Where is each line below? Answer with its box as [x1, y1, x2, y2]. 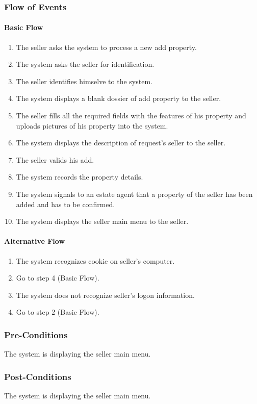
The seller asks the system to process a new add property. [16, 41, 197, 52]
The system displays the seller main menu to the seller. [16, 216, 189, 226]
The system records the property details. [16, 171, 143, 182]
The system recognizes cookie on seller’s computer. [16, 255, 175, 266]
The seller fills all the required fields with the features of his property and [16, 110, 246, 121]
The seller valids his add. [16, 154, 94, 165]
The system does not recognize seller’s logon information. [16, 289, 195, 300]
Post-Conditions [4, 370, 71, 383]
